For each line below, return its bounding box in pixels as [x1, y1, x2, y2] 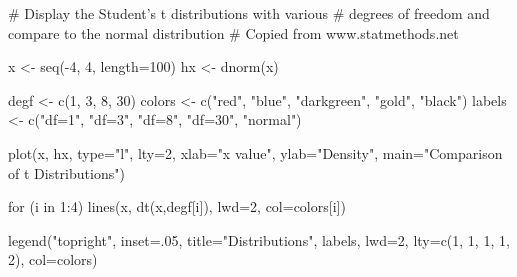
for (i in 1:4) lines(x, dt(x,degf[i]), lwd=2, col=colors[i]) [8, 196, 346, 217]
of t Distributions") [8, 162, 125, 183]
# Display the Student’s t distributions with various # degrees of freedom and [8, 3, 490, 23]
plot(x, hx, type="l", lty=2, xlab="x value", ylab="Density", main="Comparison [8, 142, 503, 163]
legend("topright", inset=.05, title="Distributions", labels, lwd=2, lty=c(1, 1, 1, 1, [8, 229, 510, 250]
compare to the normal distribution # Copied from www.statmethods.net [8, 22, 459, 43]
